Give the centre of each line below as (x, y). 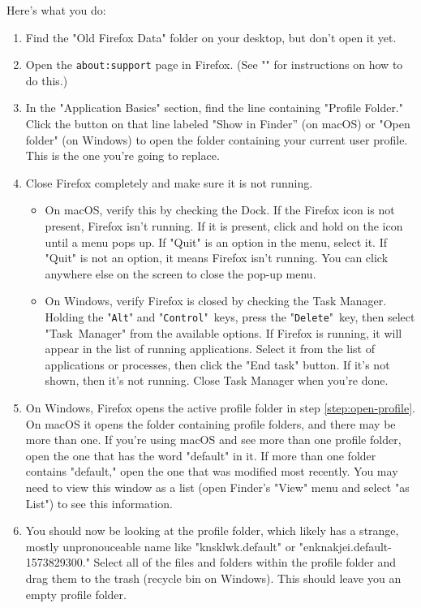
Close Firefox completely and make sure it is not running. (169, 182)
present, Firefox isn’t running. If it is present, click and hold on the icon (224, 226)
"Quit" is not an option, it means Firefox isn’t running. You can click (217, 258)
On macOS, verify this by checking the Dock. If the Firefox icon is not (220, 210)
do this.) (47, 80)
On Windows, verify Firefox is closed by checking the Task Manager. (216, 301)
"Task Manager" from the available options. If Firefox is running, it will (223, 332)
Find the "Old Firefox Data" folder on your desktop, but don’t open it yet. (211, 37)
